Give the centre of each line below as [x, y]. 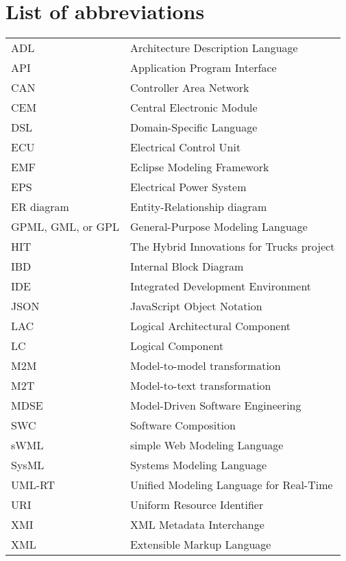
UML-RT [33, 485]
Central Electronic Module [194, 108]
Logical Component [177, 346]
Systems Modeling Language [198, 465]
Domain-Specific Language [194, 127]
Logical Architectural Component [210, 326]
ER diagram [40, 207]
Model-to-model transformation [205, 366]
